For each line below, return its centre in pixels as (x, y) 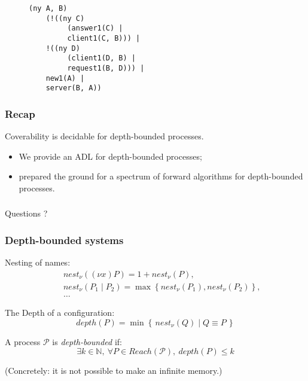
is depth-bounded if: (87, 341)
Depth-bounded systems (64, 240)
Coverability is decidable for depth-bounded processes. (104, 136)
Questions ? (26, 213)
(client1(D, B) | (101, 58)
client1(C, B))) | (104, 38)
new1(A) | (65, 78)
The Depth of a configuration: (60, 312)
